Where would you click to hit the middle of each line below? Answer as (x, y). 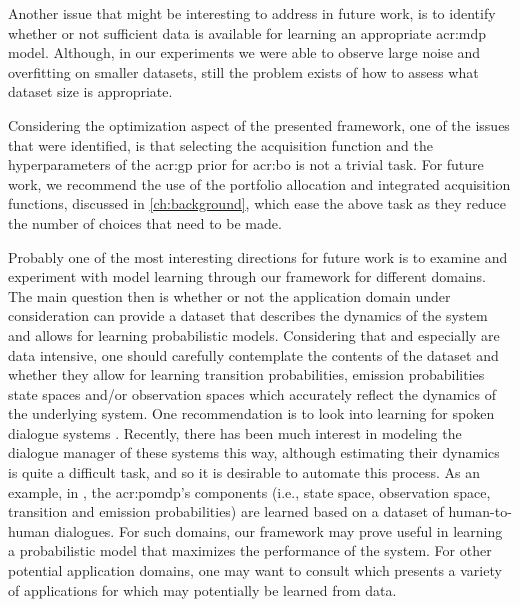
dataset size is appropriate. (90, 91)
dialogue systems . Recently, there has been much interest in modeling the (235, 432)
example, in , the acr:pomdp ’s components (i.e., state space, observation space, (249, 491)
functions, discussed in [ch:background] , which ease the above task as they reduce (257, 203)
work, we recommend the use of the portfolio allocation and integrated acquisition (259, 183)
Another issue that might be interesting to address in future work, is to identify (252, 13)
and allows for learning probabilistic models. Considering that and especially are (254, 334)
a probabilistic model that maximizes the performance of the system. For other (250, 550)
